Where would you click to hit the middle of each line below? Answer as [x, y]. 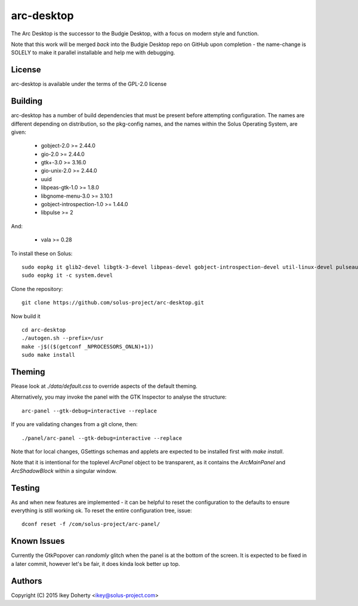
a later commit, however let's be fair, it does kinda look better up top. [95, 564]
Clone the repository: [37, 289]
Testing [25, 488]
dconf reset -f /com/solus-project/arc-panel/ [91, 524]
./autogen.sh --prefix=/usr [63, 338]
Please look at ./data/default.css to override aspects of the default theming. [104, 386]
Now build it [26, 316]
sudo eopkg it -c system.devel [67, 276]
